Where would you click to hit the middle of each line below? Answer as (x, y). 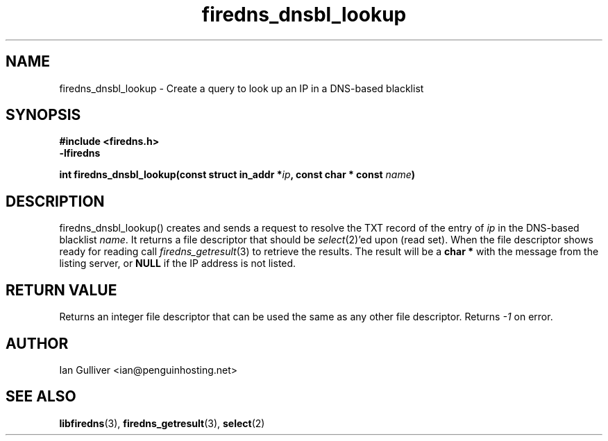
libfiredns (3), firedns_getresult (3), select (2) (162, 423)
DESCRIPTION (55, 201)
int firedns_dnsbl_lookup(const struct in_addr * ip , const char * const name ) (237, 175)
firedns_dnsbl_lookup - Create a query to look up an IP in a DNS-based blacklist (242, 88)
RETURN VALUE (61, 290)
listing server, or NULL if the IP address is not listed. (178, 263)
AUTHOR (37, 343)
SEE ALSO (41, 397)
